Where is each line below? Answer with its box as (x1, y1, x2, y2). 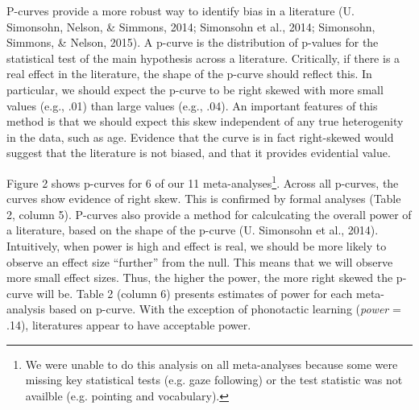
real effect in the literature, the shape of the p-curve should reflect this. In (6, 65, 372, 82)
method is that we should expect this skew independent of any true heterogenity (6, 113, 404, 130)
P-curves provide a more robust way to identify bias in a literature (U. (6, 2, 355, 19)
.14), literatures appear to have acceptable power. (6, 316, 251, 333)
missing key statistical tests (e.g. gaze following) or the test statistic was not (25, 371, 403, 388)
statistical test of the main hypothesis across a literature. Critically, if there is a (6, 49, 400, 66)
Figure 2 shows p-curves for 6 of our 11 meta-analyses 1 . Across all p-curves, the (6, 172, 399, 191)
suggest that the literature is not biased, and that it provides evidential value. (6, 144, 391, 161)
